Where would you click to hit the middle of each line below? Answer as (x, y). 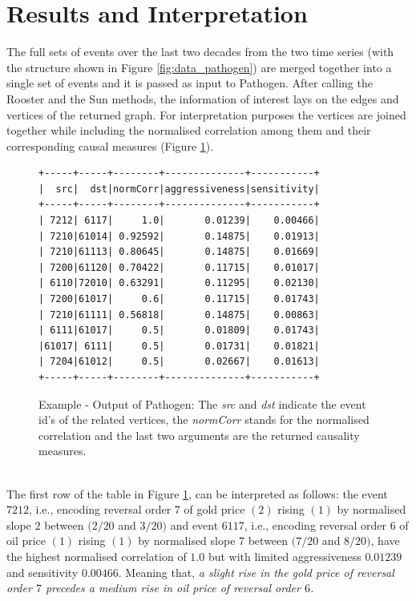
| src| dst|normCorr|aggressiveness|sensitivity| (179, 189)
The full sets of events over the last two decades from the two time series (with (200, 52)
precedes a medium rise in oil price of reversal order (173, 588)
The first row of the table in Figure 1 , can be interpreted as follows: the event (197, 493)
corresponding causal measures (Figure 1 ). (110, 145)
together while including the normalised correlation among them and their (189, 130)
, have (385, 540)
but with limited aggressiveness (285, 556)
